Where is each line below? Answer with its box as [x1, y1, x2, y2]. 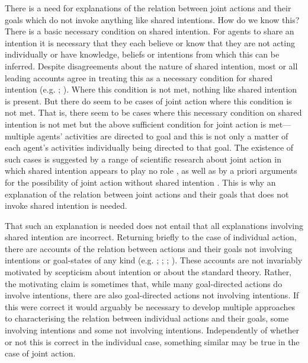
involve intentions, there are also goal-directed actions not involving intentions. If [5, 289, 299, 301]
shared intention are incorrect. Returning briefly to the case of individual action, [5, 231, 297, 243]
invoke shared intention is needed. [5, 199, 127, 212]
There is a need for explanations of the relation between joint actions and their [5, 2, 291, 14]
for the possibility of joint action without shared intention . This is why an [5, 176, 276, 188]
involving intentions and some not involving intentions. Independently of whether [5, 324, 299, 336]
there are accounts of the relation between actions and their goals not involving [5, 242, 293, 254]
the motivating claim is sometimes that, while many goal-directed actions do [5, 277, 283, 289]
